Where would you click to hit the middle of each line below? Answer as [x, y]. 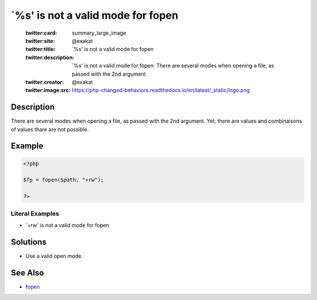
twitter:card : [41, 33]
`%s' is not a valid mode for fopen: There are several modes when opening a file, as [173, 66]
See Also [27, 273]
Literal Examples [35, 213]
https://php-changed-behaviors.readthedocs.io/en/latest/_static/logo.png [161, 90]
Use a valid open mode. [54, 256]
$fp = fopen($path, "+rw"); [63, 180]
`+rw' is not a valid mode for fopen [68, 225]
